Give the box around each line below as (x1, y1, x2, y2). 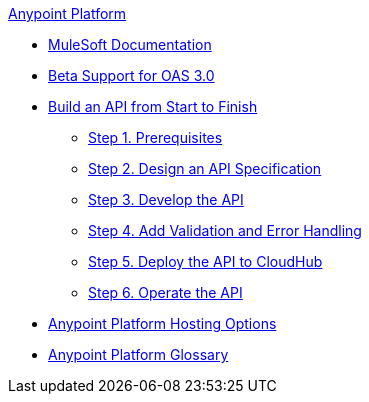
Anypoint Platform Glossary (48, 346, 229, 363)
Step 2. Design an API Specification (88, 160, 322, 177)
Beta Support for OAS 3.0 (48, 67, 215, 84)
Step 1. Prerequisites (88, 129, 223, 146)
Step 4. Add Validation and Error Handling (88, 222, 362, 239)
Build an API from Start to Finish (48, 98, 258, 115)
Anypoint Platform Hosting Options (48, 315, 277, 332)
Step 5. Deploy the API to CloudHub (88, 253, 323, 270)
